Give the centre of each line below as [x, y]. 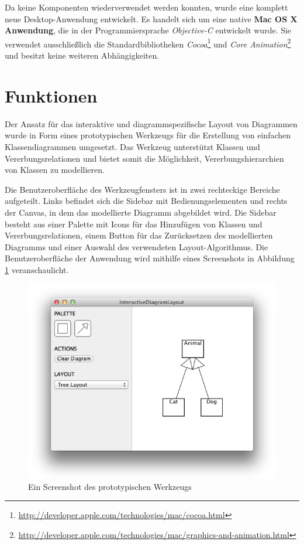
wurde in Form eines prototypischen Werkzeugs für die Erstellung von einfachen [148, 135]
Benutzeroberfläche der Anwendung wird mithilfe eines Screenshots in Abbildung [150, 258]
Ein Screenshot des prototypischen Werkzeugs [110, 486]
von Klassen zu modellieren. [55, 170]
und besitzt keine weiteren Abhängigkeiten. [82, 55]
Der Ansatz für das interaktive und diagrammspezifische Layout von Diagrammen [151, 123]
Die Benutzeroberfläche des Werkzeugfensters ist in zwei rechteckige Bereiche [142, 189]
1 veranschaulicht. [37, 269]
